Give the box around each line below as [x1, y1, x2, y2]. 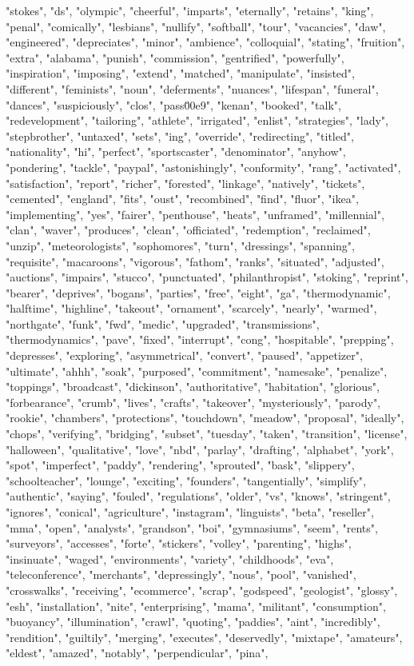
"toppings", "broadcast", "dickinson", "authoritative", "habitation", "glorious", [6, 378, 380, 395]
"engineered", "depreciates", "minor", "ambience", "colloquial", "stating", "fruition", [6, 34, 405, 50]
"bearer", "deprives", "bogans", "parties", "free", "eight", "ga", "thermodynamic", [6, 284, 391, 301]
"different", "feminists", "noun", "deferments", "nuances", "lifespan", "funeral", [6, 80, 379, 97]
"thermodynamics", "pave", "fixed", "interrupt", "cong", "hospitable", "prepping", [6, 331, 394, 348]
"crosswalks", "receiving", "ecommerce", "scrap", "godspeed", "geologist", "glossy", [6, 581, 398, 598]
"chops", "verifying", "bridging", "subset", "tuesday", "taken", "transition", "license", [6, 425, 408, 442]
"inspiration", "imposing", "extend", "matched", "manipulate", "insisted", [6, 65, 355, 82]
